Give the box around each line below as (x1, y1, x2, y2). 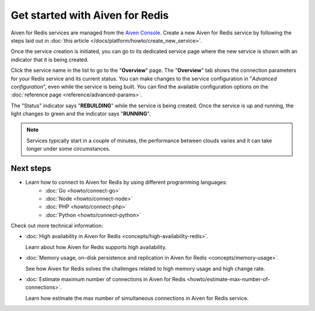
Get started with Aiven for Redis (10, 9, 169, 22)
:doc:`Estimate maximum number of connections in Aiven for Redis (25, 276, 186, 283)
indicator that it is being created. (10, 56, 89, 63)
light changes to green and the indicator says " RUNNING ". (10, 110, 151, 117)
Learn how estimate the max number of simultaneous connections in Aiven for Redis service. (25, 295, 249, 302)
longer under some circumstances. (26, 145, 111, 152)
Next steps (10, 163, 51, 173)
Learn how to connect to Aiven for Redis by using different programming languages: (25, 179, 228, 186)
